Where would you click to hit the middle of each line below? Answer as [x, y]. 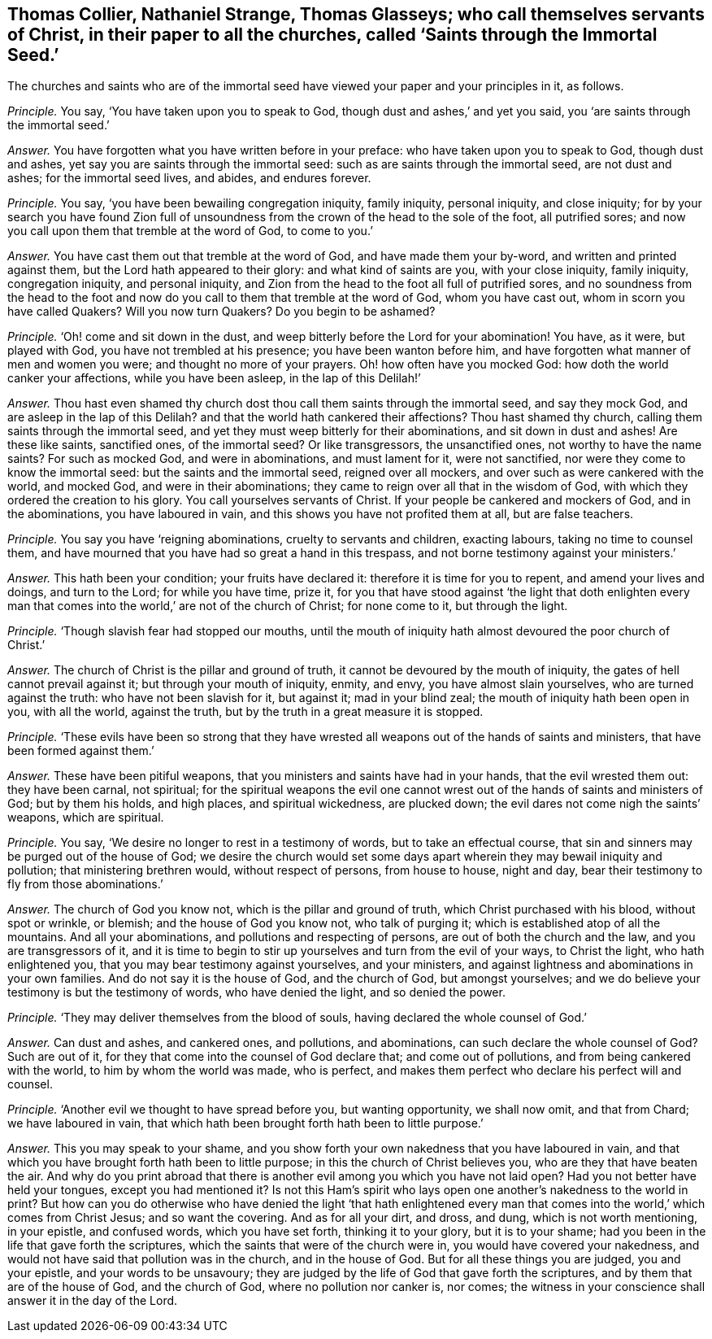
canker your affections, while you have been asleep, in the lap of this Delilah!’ [214, 378]
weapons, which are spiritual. [86, 818]
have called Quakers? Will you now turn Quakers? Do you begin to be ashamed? [221, 312]
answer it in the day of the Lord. [93, 1301]
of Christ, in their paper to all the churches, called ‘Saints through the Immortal [332, 35]
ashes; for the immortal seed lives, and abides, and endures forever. [189, 178]
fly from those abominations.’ [85, 884]
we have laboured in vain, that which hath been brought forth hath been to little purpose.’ [245, 1123]
